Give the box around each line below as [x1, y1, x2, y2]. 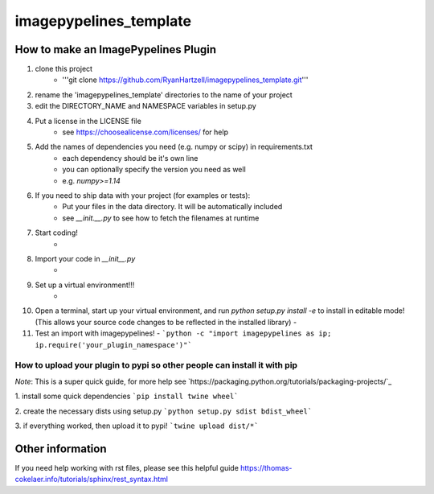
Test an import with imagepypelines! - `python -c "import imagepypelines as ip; [35, 328, 332, 338]
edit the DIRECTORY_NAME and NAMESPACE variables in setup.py [35, 101, 256, 111]
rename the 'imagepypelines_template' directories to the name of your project [35, 89, 293, 100]
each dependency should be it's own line [62, 153, 199, 163]
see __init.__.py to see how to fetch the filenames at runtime [62, 213, 260, 223]
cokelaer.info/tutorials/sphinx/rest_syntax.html [14, 475, 169, 484]
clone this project [35, 64, 92, 74]
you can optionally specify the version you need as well [62, 165, 247, 175]
